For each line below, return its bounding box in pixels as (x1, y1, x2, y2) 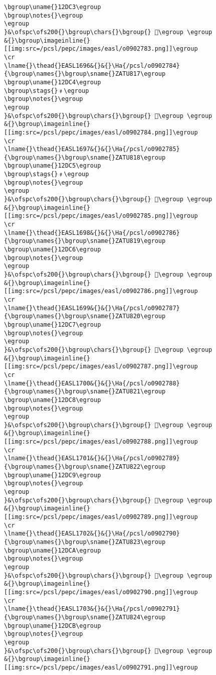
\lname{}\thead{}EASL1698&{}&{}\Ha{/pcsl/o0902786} (4, 229, 180, 236)
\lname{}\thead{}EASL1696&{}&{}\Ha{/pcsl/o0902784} (4, 62, 180, 69)
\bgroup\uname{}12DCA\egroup (4, 547, 101, 554)
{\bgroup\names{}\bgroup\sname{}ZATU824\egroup (4, 613, 166, 621)
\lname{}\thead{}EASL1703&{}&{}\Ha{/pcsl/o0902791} (4, 605, 180, 613)
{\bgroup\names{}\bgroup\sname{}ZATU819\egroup (4, 237, 166, 245)
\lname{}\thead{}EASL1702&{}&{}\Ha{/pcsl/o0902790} (4, 530, 180, 537)
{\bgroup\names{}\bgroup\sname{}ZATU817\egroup (4, 70, 166, 78)
